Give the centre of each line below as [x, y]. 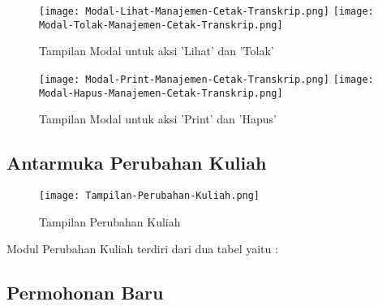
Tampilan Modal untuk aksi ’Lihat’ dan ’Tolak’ [157, 51]
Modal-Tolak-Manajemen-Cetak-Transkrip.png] [161, 25]
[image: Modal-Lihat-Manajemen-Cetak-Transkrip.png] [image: [206, 11]
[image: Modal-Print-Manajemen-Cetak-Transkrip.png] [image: [206, 79]
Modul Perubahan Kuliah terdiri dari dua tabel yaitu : [142, 249]
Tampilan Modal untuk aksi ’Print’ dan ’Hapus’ [158, 119]
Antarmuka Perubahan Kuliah [137, 163]
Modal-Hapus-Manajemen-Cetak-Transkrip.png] [161, 93]
